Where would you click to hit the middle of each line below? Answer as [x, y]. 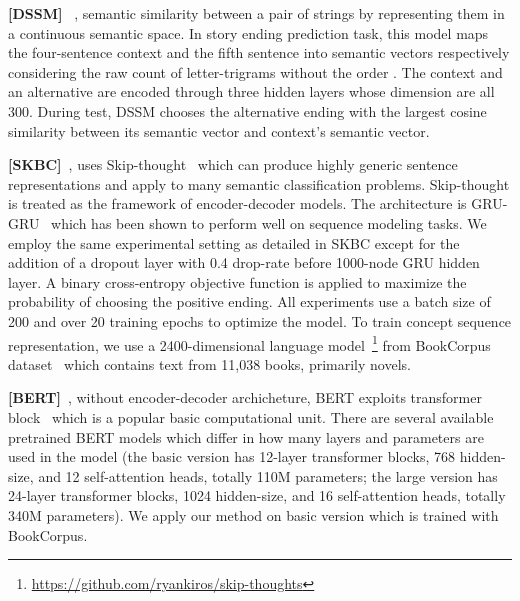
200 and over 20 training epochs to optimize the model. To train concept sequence [260, 320]
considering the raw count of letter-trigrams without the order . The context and [255, 71]
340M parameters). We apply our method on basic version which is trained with [253, 514]
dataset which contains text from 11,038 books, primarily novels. [209, 363]
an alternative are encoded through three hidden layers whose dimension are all [251, 91]
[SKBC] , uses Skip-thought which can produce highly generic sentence [233, 164]
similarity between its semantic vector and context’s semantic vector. [219, 130]
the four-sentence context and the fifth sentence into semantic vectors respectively [259, 52]
